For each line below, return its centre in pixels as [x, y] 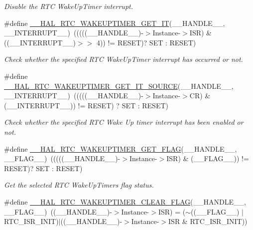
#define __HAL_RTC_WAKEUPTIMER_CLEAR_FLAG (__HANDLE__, [125, 201]
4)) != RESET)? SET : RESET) [146, 42]
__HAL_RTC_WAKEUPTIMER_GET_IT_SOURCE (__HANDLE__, [119, 86]
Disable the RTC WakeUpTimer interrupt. [68, 6]
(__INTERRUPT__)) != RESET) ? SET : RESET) [86, 105]
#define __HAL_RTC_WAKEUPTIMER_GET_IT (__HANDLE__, [115, 23]
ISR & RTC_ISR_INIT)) [208, 221]
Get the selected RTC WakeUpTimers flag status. [79, 185]
